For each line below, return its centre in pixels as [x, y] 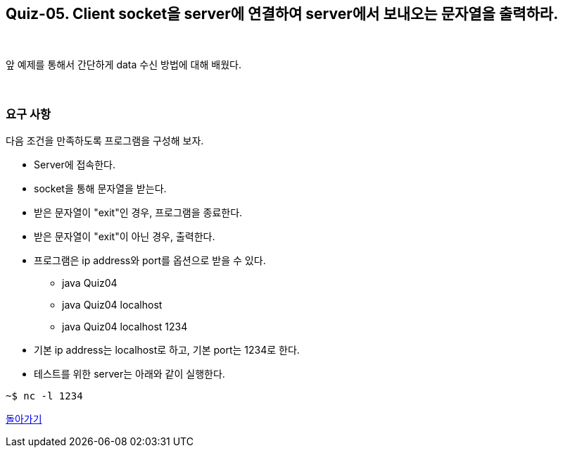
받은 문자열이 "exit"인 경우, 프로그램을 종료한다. [138, 213]
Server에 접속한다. [75, 165]
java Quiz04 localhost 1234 [125, 327]
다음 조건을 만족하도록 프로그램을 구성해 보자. [105, 141]
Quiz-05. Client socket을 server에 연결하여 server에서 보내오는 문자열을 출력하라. [282, 14]
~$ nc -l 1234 [44, 396]
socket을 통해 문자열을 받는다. [100, 189]
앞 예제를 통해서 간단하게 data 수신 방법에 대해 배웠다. [124, 65]
